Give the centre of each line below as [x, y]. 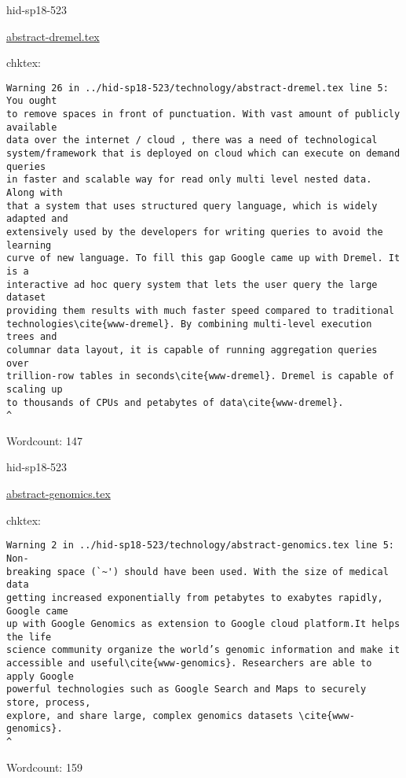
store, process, [49, 703]
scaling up [35, 389]
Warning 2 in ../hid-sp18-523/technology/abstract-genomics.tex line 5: [200, 546]
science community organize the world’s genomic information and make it [203, 650]
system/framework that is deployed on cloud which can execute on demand [203, 154]
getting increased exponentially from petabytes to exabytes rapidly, [195, 597]
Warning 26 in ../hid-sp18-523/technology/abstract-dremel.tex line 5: [198, 88]
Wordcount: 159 [44, 767]
